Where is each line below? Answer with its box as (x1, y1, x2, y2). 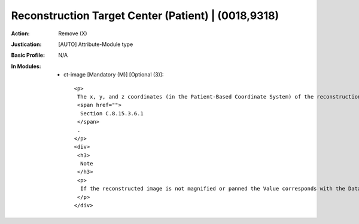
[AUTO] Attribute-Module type (58, 41, 133, 48)
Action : (11, 30, 30, 37)
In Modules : (11, 63, 41, 70)
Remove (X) (58, 30, 87, 37)
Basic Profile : (11, 51, 45, 59)
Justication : (11, 41, 42, 48)
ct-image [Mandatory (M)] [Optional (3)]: (63, 71, 164, 78)
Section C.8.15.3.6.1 (80, 110, 144, 116)
